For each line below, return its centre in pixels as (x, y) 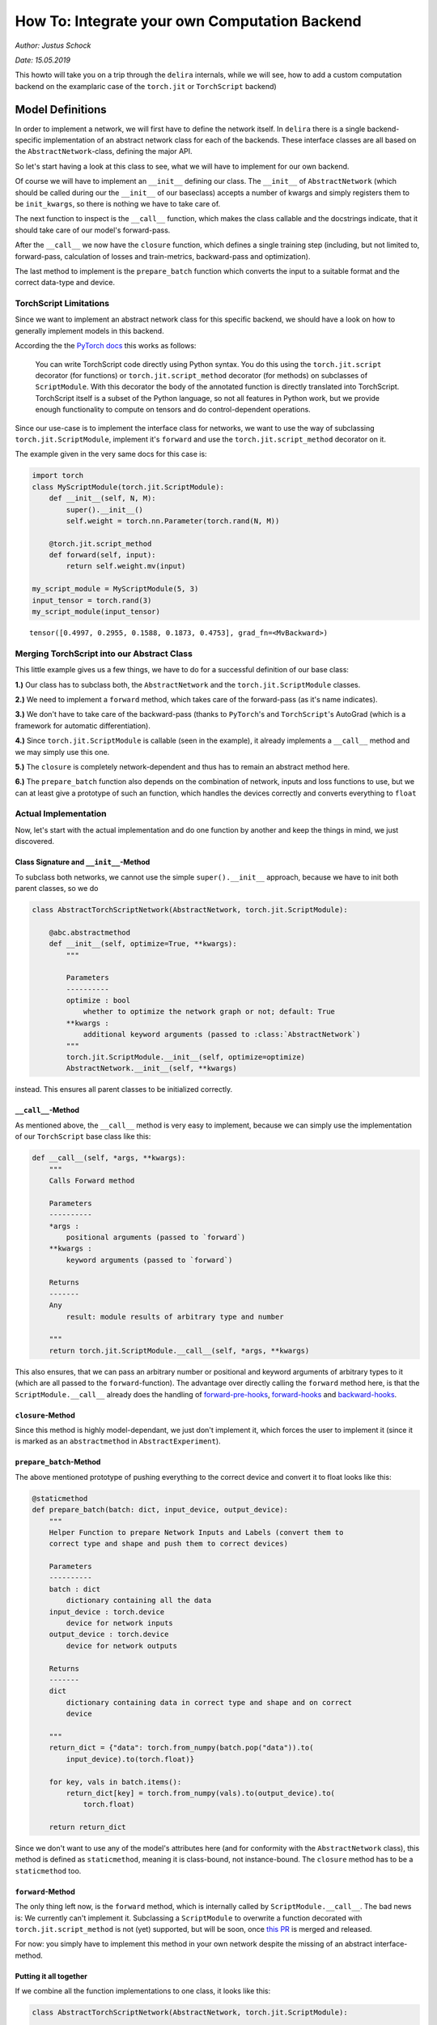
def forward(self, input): (103, 555)
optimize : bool (98, 1001)
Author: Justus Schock (53, 45)
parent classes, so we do (57, 888)
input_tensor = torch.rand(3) (92, 600)
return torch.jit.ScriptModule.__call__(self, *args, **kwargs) (179, 1350)
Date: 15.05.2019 (42, 60)
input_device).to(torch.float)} (130, 1759)
